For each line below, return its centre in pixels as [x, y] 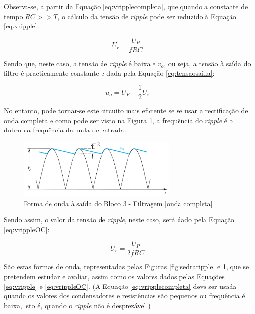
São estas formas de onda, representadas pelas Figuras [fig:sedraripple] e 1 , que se [127, 267]
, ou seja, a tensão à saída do [207, 63]
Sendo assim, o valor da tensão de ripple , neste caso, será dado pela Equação [119, 220]
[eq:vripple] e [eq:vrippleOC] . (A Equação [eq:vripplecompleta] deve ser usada [120, 286]
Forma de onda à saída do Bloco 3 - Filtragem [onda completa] [118, 203]
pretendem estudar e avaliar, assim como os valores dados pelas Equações [114, 276]
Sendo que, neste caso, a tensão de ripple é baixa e [80, 63]
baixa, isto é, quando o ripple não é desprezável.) [77, 305]
